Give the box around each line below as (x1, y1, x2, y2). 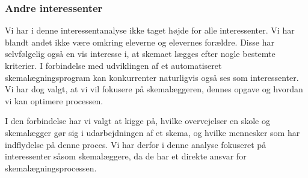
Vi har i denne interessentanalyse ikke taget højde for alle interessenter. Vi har (5, 24, 295, 37)
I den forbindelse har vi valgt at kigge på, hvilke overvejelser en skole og (5, 114, 270, 127)
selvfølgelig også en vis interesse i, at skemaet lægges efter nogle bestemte (5, 47, 276, 60)
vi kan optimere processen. (5, 94, 103, 107)
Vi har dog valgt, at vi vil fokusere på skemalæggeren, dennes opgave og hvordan (5, 83, 303, 95)
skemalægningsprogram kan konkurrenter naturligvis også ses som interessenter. (5, 71, 299, 83)
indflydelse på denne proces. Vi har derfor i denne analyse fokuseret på (5, 138, 266, 150)
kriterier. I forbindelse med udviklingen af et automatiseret (5, 59, 222, 71)
